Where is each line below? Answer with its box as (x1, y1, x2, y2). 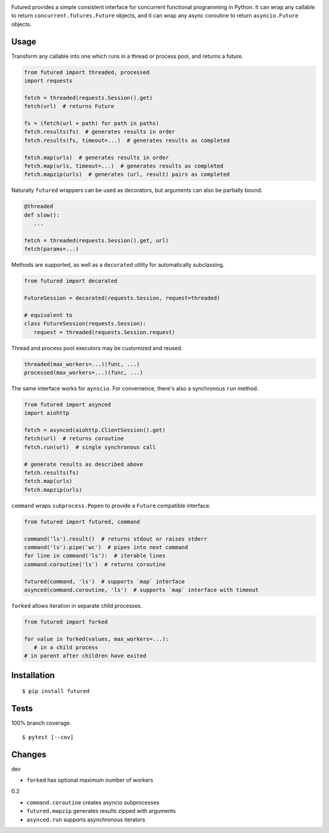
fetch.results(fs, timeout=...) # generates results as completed (24, 137, 230, 144)
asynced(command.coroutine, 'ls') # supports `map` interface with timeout (24, 586, 259, 593)
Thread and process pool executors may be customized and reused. (11, 344, 183, 351)
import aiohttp (24, 410, 69, 416)
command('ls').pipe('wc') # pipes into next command (24, 544, 188, 550)
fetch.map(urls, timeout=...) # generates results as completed (24, 162, 224, 169)
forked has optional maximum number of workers (26, 776, 154, 784)
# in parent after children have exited (24, 652, 146, 659)
